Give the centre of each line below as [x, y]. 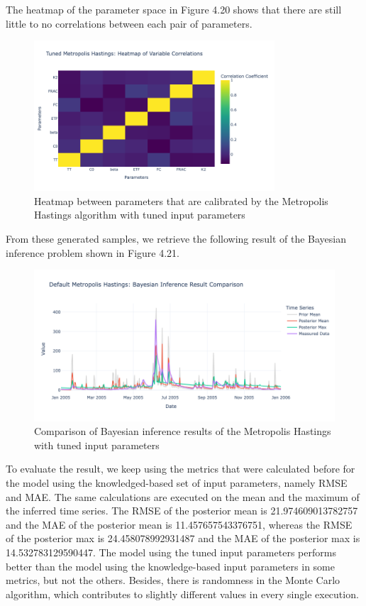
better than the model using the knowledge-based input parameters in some [170, 566]
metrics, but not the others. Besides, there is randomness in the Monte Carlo [173, 580]
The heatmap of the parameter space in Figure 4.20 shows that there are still [174, 9]
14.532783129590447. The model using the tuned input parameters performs [171, 552]
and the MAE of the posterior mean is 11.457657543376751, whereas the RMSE [179, 524]
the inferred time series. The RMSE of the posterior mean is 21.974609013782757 [182, 511]
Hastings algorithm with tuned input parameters [140, 215]
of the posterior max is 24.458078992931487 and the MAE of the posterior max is [183, 538]
